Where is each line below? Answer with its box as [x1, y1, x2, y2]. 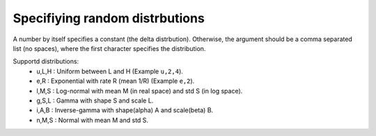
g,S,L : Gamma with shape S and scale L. [36, 96, 154, 105]
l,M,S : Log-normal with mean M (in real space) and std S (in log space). [36, 86, 243, 95]
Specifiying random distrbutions [13, 10, 205, 26]
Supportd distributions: [13, 57, 79, 66]
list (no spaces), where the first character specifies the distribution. [13, 44, 206, 52]
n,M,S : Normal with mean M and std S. [36, 116, 149, 124]
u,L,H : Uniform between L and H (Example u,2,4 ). [36, 67, 184, 75]
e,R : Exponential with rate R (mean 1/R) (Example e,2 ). [36, 77, 195, 85]
